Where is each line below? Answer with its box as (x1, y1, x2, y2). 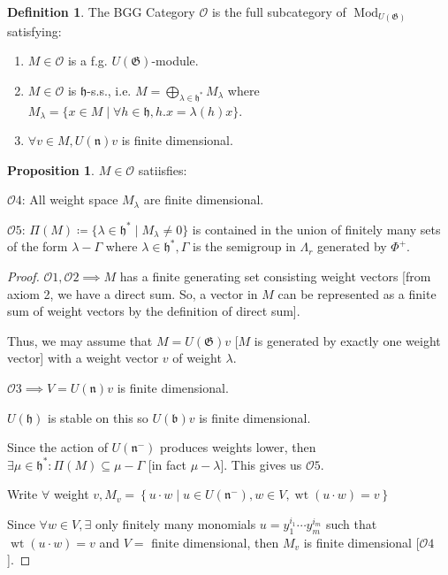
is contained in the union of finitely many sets (192, 219, 441, 238)
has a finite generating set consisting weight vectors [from (119, 267, 431, 286)
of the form (7, 237, 68, 256)
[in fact (148, 455, 186, 473)
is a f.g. (67, 51, 108, 70)
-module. (151, 51, 199, 70)
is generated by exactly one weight (254, 331, 441, 349)
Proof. (7, 267, 40, 286)
